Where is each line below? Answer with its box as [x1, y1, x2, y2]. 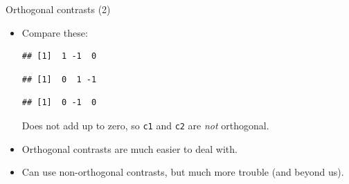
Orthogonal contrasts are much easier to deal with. [21, 141, 238, 156]
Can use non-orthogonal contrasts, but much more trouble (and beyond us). [21, 165, 344, 179]
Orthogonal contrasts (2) [6, 2, 111, 16]
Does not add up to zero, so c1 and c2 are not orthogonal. [21, 118, 269, 132]
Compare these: [21, 25, 88, 39]
